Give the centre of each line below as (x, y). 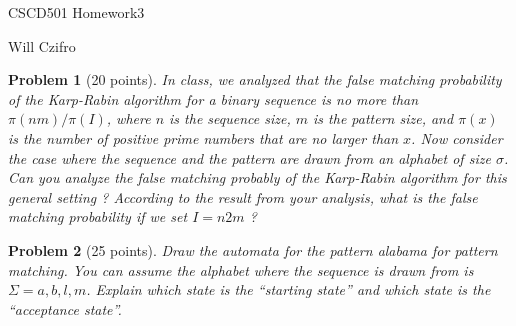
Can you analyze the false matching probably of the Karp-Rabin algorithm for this (257, 177)
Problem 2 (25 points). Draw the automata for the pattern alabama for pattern (253, 249)
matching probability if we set (98, 216)
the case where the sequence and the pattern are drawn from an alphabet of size (249, 157)
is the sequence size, (230, 118)
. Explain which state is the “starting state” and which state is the (288, 289)
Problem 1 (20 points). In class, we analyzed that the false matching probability (255, 79)
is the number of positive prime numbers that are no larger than (203, 137)
